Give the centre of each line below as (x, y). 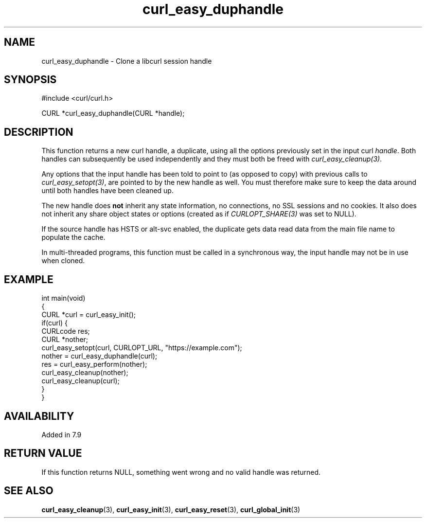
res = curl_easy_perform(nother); (94, 364)
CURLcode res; (66, 331)
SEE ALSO (29, 491)
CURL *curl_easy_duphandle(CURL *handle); (113, 113)
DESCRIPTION (39, 132)
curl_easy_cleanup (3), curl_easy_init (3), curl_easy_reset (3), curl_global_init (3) (171, 509)
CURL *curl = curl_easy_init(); (89, 315)
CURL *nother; (65, 340)
